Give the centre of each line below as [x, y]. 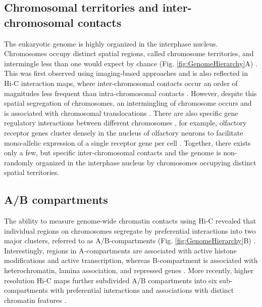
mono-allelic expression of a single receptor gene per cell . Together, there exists [127, 142]
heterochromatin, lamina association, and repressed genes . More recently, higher [129, 270]
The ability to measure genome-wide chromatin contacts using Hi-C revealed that [130, 221]
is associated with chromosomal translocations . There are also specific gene [121, 113]
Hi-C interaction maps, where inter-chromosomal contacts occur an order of [121, 83]
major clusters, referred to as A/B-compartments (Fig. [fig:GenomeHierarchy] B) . [130, 240]
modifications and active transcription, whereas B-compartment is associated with [131, 260]
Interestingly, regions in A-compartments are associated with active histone [120, 250]
